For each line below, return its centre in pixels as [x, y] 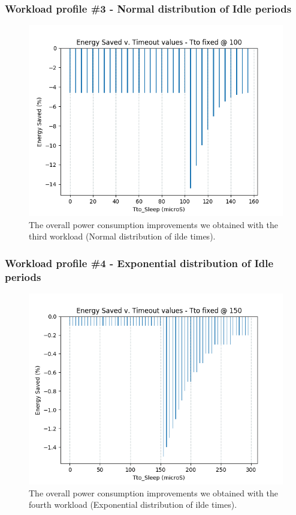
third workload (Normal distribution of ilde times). [122, 236]
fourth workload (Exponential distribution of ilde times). [133, 504]
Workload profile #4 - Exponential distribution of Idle [139, 263]
